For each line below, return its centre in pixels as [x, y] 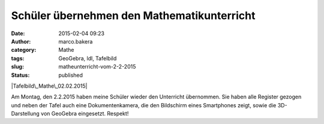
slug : [17, 67]
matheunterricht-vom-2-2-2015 [97, 67]
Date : [18, 33]
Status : [20, 75]
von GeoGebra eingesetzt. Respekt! [85, 114]
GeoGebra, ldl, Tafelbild [88, 58]
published [71, 75]
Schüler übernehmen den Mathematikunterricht [133, 15]
